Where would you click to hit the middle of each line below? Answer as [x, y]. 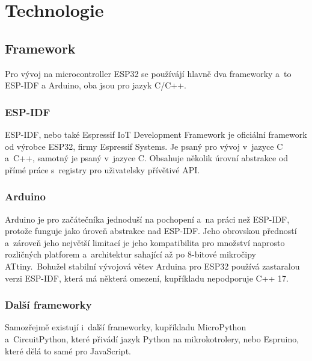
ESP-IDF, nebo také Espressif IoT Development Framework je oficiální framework [156, 134]
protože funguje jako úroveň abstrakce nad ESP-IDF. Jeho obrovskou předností [151, 231]
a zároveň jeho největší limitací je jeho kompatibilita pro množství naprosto [145, 242]
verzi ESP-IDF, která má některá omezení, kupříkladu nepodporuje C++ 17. [147, 278]
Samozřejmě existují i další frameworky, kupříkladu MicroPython [126, 327]
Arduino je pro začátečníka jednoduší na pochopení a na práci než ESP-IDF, [147, 219]
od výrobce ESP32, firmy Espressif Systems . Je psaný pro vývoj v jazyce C [144, 146]
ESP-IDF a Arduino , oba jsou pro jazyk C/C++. [96, 85]
